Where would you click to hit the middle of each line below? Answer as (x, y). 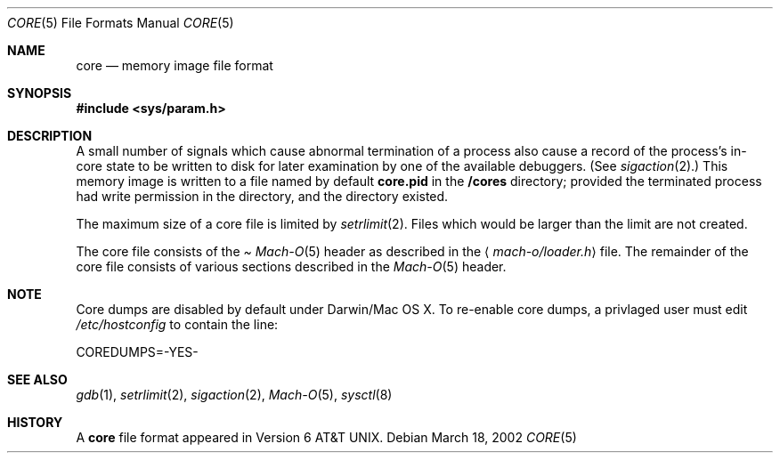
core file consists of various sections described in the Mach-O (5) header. (291, 266)
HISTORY (35, 422)
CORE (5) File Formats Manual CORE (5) (121, 23)
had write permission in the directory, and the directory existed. (262, 196)
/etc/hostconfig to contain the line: (177, 324)
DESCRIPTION (50, 136)
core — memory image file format (175, 65)
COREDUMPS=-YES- (137, 352)
